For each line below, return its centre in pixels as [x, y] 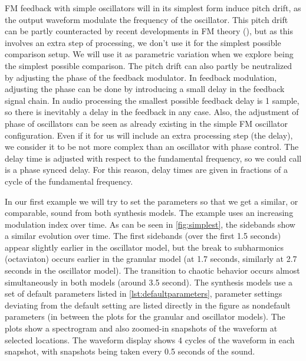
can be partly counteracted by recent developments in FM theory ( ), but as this [149, 31]
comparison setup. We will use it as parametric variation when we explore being [149, 54]
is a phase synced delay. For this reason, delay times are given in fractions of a [146, 170]
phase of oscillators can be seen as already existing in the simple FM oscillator [147, 123]
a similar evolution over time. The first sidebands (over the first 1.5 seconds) [143, 236]
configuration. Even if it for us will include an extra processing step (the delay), [149, 135]
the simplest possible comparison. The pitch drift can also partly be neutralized [149, 65]
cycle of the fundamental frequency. [69, 181]
